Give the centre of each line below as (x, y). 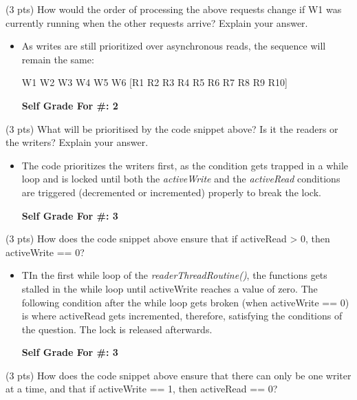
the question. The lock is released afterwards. (117, 329)
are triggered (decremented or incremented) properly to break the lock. (171, 192)
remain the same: (58, 59)
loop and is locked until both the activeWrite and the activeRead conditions (181, 179)
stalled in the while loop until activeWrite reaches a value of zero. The (170, 288)
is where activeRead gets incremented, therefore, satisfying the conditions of (182, 316)
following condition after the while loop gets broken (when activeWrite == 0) (185, 302)
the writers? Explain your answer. (77, 142)
